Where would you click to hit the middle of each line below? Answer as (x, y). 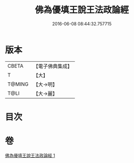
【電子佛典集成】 (53, 66)
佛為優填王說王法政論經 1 (30, 155)
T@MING (18, 84)
